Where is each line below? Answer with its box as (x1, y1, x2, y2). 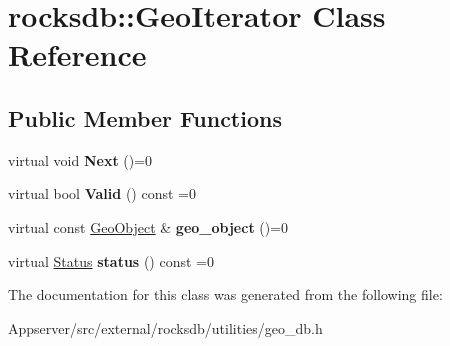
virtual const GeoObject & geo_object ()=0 (8, 216, 289, 237)
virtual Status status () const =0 (8, 250, 214, 271)
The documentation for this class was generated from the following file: (8, 284, 443, 305)
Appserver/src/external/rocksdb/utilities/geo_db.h (8, 317, 323, 338)
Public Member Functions (8, 102, 282, 133)
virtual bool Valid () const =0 (8, 183, 196, 204)
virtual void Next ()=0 (8, 149, 153, 170)
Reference (8, 34, 147, 75)
